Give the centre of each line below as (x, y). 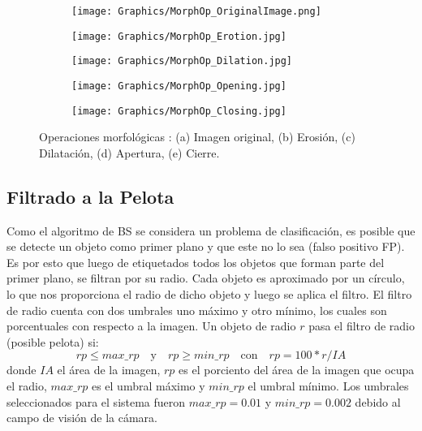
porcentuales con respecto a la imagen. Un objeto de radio (151, 326)
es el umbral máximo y (148, 386)
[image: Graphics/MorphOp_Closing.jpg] (179, 111)
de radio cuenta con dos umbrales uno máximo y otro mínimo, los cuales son (197, 310)
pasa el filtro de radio (362, 326)
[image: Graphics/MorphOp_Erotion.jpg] (179, 36)
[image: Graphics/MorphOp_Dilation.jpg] (182, 61)
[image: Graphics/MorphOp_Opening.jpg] (179, 86)
